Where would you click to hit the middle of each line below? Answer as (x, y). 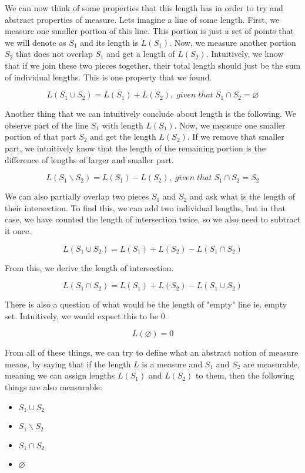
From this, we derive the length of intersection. (89, 267)
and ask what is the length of (243, 196)
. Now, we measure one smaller (230, 125)
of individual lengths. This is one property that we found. (108, 77)
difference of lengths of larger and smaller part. (89, 159)
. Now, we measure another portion (233, 42)
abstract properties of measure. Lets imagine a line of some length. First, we (142, 19)
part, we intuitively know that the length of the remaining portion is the (135, 148)
